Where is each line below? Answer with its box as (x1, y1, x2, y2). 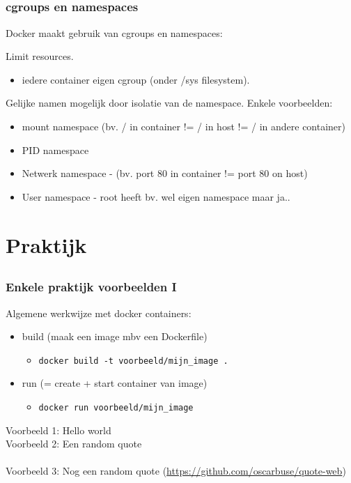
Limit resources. (6, 49, 74, 63)
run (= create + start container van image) (22, 376, 208, 390)
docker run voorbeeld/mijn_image (38, 402, 194, 413)
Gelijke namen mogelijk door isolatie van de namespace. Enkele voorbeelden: (6, 95, 333, 110)
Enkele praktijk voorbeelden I (6, 278, 177, 296)
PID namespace (22, 142, 89, 157)
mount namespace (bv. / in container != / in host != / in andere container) (22, 119, 346, 134)
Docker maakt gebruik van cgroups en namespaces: (6, 25, 223, 40)
